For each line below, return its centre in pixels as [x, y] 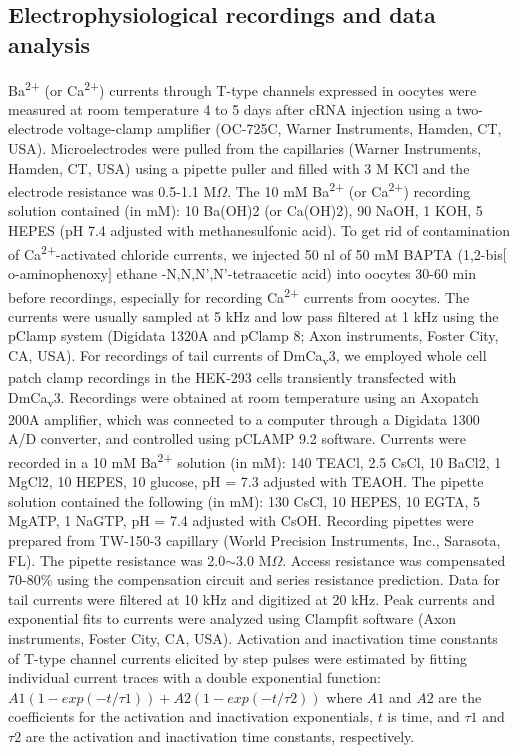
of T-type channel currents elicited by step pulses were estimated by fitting [237, 657]
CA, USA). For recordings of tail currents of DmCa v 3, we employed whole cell [247, 356]
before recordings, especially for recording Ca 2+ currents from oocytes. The [239, 295]
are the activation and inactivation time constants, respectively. [220, 735]
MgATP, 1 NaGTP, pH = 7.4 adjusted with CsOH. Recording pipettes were [241, 520]
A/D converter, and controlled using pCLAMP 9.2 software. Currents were [237, 438]
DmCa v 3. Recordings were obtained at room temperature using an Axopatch [243, 398]
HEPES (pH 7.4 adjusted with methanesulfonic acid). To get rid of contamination [259, 230]
